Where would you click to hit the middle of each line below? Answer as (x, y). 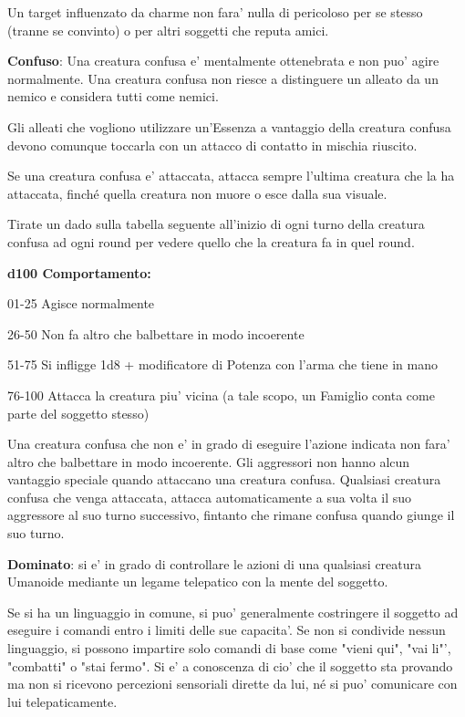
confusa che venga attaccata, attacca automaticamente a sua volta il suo (210, 497)
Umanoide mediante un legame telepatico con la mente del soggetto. (198, 582)
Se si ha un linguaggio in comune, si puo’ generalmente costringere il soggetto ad (233, 612)
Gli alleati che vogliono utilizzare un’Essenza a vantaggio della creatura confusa (229, 126)
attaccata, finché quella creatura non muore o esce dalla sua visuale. (197, 193)
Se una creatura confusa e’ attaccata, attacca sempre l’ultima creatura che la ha (231, 176)
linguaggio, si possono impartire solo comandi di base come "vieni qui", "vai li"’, (229, 648)
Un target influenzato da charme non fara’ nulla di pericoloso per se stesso (215, 12)
